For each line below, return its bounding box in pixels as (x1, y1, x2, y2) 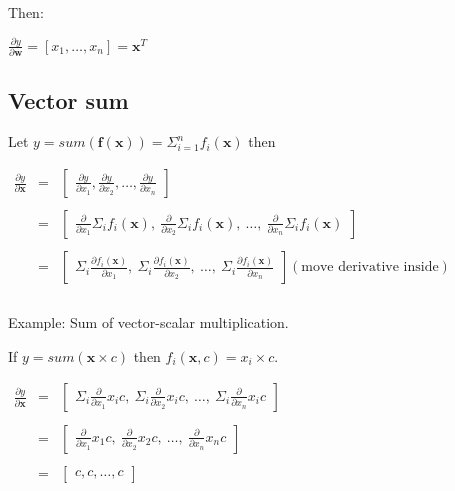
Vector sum (8, 84, 129, 115)
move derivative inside (301, 260, 439, 275)
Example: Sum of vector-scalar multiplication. (8, 312, 289, 333)
